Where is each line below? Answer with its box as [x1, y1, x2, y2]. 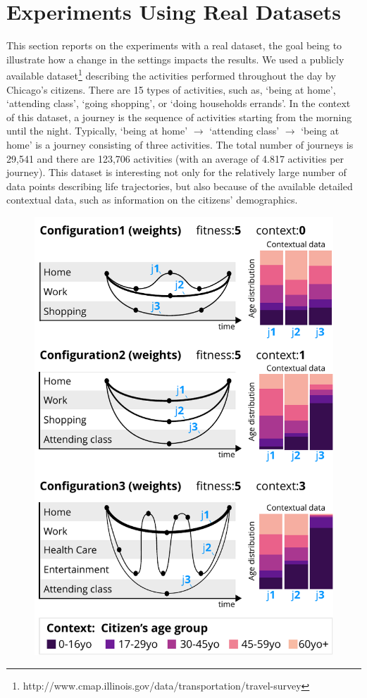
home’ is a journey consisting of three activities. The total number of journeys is [6, 137, 354, 151]
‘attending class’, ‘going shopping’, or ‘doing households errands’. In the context [6, 96, 351, 111]
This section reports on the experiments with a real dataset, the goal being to [6, 38, 342, 53]
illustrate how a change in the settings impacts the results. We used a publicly [6, 51, 344, 66]
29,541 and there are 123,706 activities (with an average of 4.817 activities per [6, 151, 344, 166]
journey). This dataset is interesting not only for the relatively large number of [6, 165, 347, 180]
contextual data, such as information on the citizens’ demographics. [6, 192, 298, 207]
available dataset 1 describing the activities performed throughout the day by [6, 66, 336, 82]
